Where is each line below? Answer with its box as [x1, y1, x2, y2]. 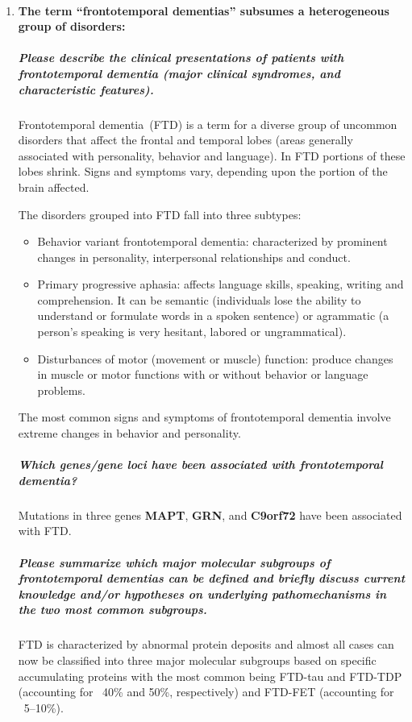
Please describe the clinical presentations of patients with [18, 49, 344, 66]
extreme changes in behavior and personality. [18, 425, 241, 442]
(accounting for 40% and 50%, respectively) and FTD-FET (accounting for [18, 683, 394, 700]
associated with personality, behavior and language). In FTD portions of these [18, 147, 406, 164]
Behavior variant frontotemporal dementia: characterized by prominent [37, 233, 388, 250]
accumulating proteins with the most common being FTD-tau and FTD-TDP [18, 667, 402, 684]
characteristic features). [18, 81, 154, 98]
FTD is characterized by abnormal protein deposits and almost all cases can [18, 636, 394, 653]
